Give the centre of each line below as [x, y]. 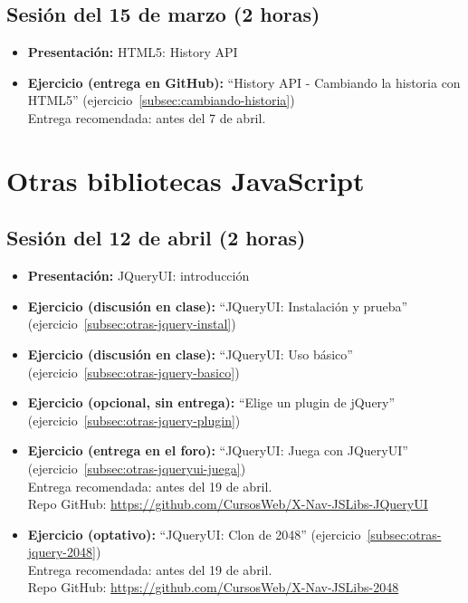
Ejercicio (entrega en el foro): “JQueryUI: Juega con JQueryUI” [218, 450]
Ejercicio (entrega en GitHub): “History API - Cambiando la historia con [244, 82]
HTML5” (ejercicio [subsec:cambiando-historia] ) [161, 100]
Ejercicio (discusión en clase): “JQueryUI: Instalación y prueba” [218, 306]
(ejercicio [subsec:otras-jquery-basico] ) [134, 372]
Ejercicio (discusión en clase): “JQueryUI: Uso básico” [190, 354]
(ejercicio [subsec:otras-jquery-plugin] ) [134, 420]
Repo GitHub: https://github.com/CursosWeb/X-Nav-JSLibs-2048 [213, 587]
